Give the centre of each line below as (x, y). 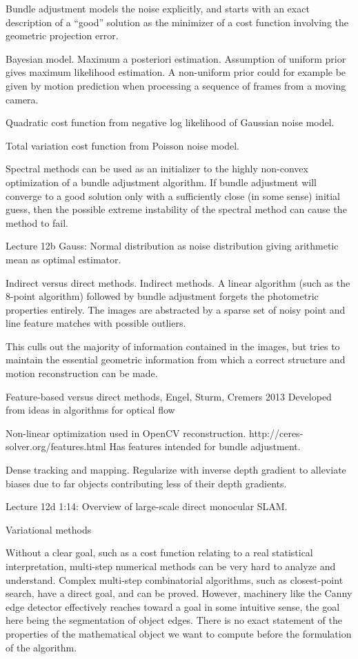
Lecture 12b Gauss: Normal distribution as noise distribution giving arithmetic (172, 246)
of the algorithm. (41, 647)
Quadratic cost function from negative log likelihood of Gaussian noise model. (170, 122)
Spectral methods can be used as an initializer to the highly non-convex (157, 169)
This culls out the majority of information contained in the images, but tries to (173, 346)
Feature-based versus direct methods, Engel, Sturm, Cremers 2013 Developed (169, 396)
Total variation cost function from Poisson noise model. (122, 145)
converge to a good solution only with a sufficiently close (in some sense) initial (173, 195)
